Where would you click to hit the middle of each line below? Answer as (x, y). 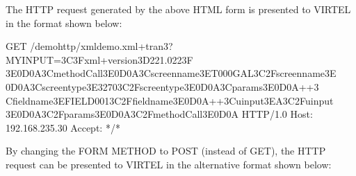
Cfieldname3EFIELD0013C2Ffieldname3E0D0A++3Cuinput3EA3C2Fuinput (170, 100)
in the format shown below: (64, 23)
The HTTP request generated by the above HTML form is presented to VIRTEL (178, 9)
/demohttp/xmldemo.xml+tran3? (102, 46)
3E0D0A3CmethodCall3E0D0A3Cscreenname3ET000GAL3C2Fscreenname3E (171, 73)
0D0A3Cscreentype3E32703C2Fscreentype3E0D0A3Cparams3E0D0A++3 (162, 86)
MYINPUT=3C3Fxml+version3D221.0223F (99, 59)
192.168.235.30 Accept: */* (63, 127)
